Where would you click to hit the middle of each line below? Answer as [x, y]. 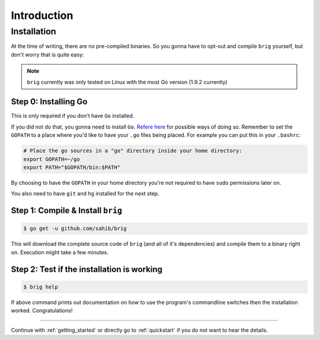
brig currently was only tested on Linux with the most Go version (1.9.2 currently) [127, 82]
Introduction [42, 15]
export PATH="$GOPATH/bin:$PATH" [72, 168]
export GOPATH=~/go [52, 159]
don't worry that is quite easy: [47, 54]
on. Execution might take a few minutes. [60, 252]
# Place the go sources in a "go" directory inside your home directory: [133, 151]
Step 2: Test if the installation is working [87, 269]
